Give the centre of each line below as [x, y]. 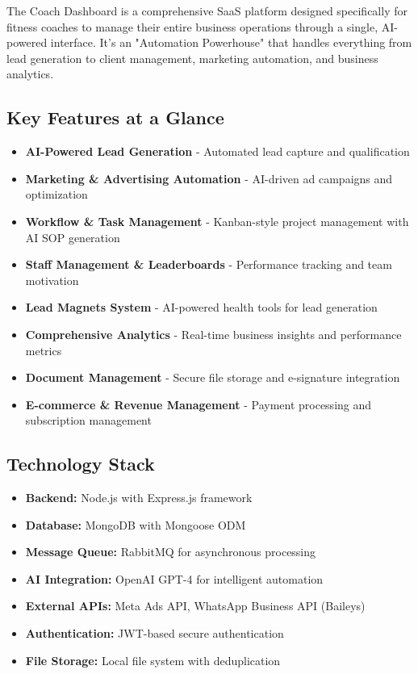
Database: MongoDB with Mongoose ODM [136, 524]
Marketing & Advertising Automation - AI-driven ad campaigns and [209, 178]
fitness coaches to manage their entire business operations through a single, [192, 26]
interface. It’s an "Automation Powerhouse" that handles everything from [231, 42]
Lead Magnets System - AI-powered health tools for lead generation [201, 307]
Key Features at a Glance [115, 117]
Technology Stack [81, 464]
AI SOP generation [73, 237]
